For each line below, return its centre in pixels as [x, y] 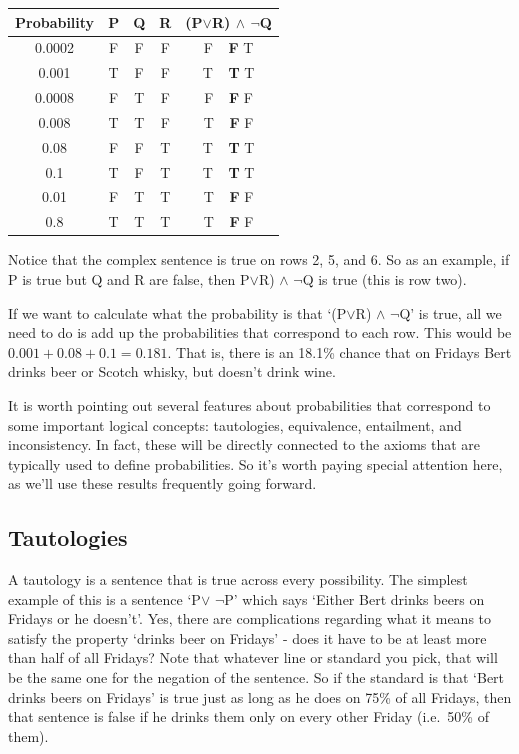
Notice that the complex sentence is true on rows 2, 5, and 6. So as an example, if [259, 259]
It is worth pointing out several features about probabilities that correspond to [249, 404]
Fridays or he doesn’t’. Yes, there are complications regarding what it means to [250, 618]
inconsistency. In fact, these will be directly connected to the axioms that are [244, 444]
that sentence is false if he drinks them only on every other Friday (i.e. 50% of [248, 716]
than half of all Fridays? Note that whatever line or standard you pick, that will [253, 657]
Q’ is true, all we [450, 312]
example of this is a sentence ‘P [104, 598]
